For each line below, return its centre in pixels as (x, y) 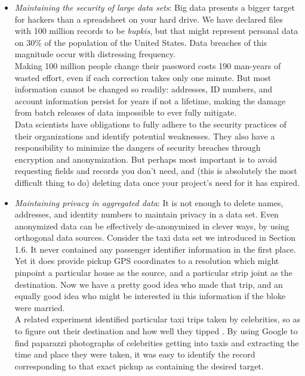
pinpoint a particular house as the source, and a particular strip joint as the (153, 273)
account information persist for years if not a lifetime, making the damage (150, 100)
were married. (40, 307)
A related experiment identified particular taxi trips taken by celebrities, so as (157, 319)
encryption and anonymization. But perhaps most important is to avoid (146, 159)
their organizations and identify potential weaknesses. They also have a (145, 136)
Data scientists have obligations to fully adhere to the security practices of (150, 124)
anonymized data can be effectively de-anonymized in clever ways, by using (152, 226)
